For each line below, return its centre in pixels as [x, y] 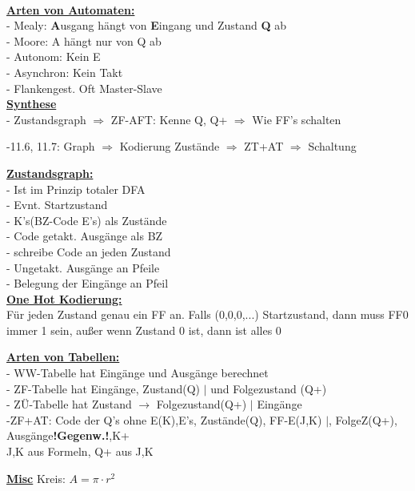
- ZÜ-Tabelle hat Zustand [69, 404]
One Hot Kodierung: [64, 298]
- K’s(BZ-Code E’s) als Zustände [87, 220]
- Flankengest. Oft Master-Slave [84, 88]
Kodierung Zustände [170, 146]
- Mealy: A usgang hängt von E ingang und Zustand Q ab [147, 25]
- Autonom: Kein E [54, 56]
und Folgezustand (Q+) [269, 388]
